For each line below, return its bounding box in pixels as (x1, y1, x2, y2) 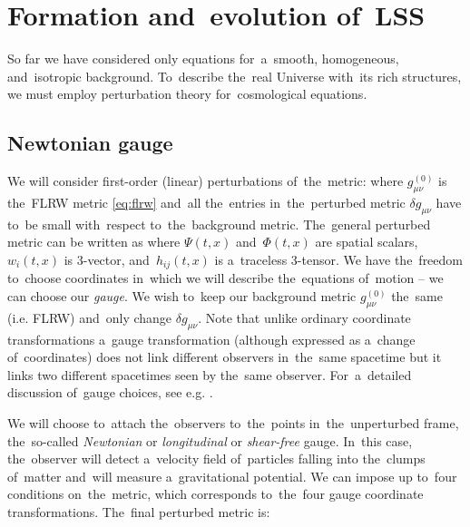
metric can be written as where (7, 232, 181, 251)
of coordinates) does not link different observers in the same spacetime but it (7, 347, 442, 366)
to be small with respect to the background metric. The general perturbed (7, 214, 431, 233)
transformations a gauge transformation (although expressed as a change (7, 329, 416, 348)
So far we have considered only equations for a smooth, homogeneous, (7, 49, 399, 68)
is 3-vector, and (64, 249, 150, 268)
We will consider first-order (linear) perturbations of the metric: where (7, 171, 404, 190)
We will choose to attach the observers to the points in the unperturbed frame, (7, 413, 459, 432)
